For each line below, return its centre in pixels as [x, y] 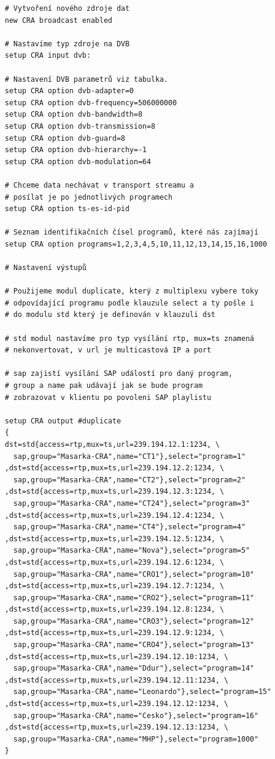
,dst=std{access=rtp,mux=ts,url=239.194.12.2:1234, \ [115, 468]
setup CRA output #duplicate [63, 421]
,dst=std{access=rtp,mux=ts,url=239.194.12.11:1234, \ [117, 680]
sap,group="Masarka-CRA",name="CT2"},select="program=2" [129, 480]
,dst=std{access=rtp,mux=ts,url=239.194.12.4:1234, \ [115, 515]
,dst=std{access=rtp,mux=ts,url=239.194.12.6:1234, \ [115, 562]
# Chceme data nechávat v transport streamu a [99, 185]
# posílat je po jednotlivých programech [89, 197]
